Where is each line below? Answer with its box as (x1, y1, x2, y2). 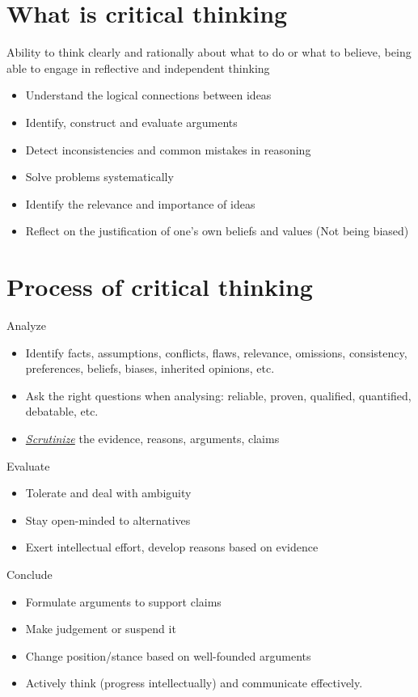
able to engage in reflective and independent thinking (6, 59, 270, 76)
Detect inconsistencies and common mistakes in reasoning (25, 141, 311, 158)
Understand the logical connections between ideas (25, 87, 272, 103)
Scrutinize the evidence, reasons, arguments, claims (25, 429, 280, 446)
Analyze (6, 317, 46, 333)
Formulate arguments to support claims (25, 593, 222, 610)
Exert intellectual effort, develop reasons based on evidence (25, 539, 319, 555)
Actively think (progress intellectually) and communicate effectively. (25, 674, 363, 691)
